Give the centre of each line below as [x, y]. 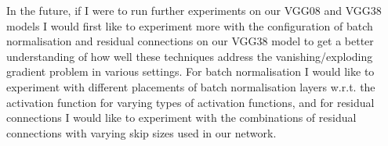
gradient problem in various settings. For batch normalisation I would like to [190, 71]
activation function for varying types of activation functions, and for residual [190, 102]
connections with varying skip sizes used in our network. [141, 132]
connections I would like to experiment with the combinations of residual [181, 118]
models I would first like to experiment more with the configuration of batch [190, 25]
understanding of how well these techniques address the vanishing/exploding [190, 56]
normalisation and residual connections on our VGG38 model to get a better [190, 41]
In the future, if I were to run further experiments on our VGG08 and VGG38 [194, 10]
